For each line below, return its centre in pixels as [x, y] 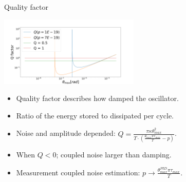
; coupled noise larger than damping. [114, 154]
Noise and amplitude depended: [66, 133]
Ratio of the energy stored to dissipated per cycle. [95, 115]
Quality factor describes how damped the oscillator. [97, 98]
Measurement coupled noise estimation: [78, 172]
